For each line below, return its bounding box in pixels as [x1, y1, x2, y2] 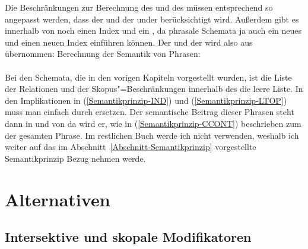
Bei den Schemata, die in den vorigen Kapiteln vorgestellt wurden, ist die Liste [5, 71, 292, 83]
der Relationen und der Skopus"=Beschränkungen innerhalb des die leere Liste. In [5, 82, 303, 95]
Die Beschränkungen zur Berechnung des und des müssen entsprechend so [5, 1, 273, 13]
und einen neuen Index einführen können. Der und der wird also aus [5, 36, 253, 48]
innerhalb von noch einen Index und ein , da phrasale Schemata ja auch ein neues [5, 24, 301, 37]
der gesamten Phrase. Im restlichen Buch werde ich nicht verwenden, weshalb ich [5, 129, 299, 141]
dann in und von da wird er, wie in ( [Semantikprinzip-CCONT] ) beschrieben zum [5, 117, 301, 129]
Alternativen [5, 187, 110, 211]
